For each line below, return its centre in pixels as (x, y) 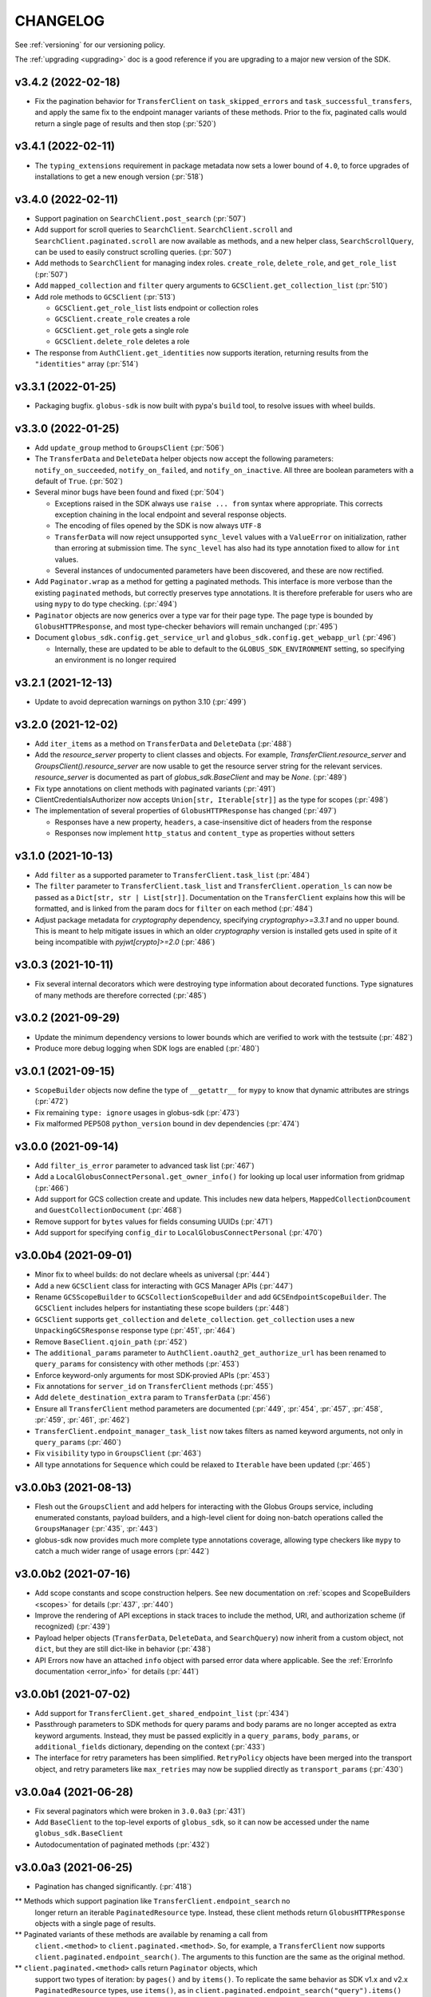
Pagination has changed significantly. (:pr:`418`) (113, 1886)
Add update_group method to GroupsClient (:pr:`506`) (129, 447)
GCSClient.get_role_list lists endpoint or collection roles (156, 308)
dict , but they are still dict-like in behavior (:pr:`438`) (123, 1649)
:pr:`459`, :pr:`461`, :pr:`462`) (82, 1420)
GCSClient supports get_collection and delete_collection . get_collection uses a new (195, 1319)
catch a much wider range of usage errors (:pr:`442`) (122, 1551)
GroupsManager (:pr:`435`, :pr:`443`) (97, 1529)
